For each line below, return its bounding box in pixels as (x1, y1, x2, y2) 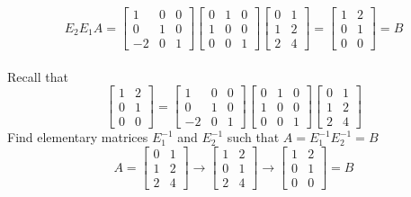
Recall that (7, 67, 68, 85)
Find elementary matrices (7, 128, 148, 147)
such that (227, 128, 280, 147)
